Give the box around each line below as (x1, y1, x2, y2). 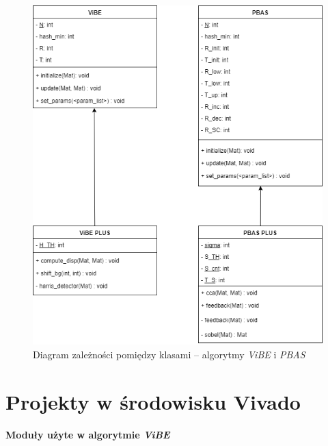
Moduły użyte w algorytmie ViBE (5, 428, 170, 442)
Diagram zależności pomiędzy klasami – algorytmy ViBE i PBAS (33, 347, 305, 361)
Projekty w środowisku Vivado (5, 387, 301, 415)
